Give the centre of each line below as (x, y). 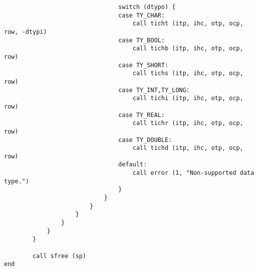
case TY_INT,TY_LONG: (154, 90)
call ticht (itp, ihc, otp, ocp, (188, 24)
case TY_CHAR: (142, 15)
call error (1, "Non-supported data (193, 173)
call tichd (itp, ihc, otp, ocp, (188, 148)
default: (133, 165)
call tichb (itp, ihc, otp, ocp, (188, 49)
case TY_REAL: (142, 115)
